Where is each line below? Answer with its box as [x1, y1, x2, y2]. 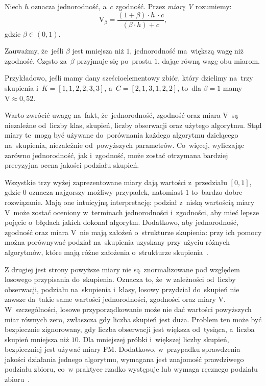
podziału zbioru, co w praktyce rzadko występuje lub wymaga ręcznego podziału [5, 364, 258, 374]
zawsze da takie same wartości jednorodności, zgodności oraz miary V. [5, 294, 226, 304]
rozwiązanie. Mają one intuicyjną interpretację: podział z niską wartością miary [5, 196, 255, 207]
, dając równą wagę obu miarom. [157, 55, 260, 66]
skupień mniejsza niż [5, 333, 69, 344]
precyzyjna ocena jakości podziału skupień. [5, 160, 139, 170]
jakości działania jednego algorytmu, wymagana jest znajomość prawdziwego [5, 353, 244, 364]
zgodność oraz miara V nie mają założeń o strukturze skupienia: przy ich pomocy [5, 226, 262, 237]
